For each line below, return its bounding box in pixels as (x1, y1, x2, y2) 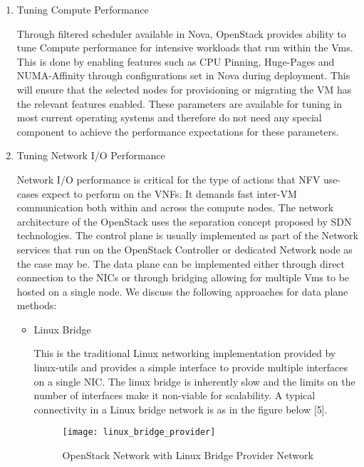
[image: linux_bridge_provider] (62, 427, 216, 438)
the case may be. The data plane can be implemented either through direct (16, 256, 345, 271)
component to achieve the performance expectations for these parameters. (16, 124, 339, 139)
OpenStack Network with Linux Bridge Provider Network (62, 448, 313, 463)
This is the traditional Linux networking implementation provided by (33, 346, 336, 361)
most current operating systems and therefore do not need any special (16, 110, 322, 125)
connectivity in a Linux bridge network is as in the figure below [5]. (33, 401, 328, 416)
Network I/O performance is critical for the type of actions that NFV (16, 171, 321, 186)
